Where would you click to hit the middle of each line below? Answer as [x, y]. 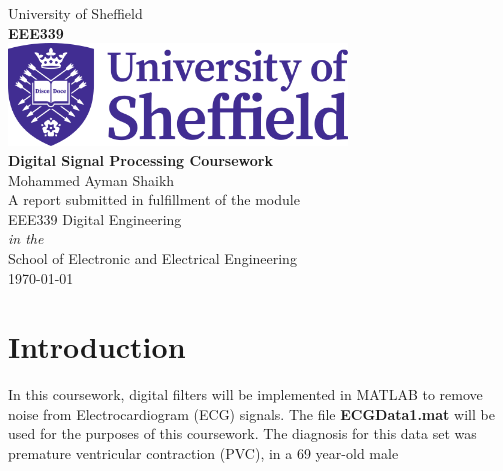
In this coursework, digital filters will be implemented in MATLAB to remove [245, 394]
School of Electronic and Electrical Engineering [152, 257]
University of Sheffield [75, 13]
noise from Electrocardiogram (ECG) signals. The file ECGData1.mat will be [251, 413]
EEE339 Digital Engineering [95, 218]
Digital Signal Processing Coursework [140, 159]
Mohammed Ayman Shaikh [91, 179]
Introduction [97, 346]
